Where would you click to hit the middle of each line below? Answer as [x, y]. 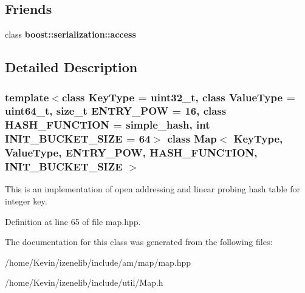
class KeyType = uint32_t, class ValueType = [179, 97]
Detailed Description [71, 67]
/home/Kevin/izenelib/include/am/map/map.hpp [98, 262]
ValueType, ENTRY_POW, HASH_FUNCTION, [131, 153]
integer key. [26, 201]
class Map [192, 139]
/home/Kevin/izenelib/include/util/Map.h [84, 282]
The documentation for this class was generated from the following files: [139, 242]
